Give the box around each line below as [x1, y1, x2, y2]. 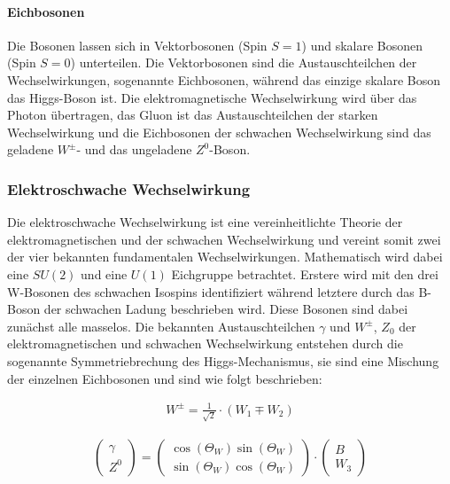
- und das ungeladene [76, 140, 192, 159]
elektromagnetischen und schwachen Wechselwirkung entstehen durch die [7, 334, 403, 353]
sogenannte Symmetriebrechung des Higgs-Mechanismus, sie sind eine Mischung [7, 351, 439, 370]
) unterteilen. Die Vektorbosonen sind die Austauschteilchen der [70, 53, 417, 72]
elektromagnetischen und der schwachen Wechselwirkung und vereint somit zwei [7, 230, 441, 248]
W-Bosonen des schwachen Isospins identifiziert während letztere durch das [7, 282, 415, 301]
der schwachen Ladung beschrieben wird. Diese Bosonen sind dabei [43, 300, 408, 318]
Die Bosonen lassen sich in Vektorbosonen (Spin [7, 35, 268, 54]
